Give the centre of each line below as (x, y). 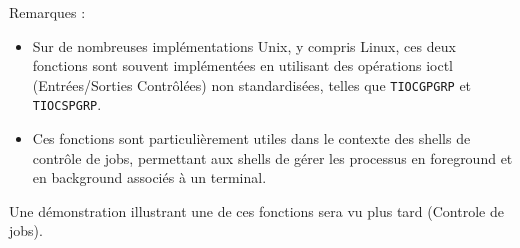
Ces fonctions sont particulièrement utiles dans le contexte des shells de (251, 138)
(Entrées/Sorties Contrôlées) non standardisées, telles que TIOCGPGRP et (252, 84)
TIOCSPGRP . (67, 104)
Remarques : (47, 12)
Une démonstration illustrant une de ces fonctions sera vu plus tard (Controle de (256, 210)
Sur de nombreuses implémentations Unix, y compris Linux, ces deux (244, 45)
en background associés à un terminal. (149, 177)
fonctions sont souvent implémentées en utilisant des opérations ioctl (242, 65)
